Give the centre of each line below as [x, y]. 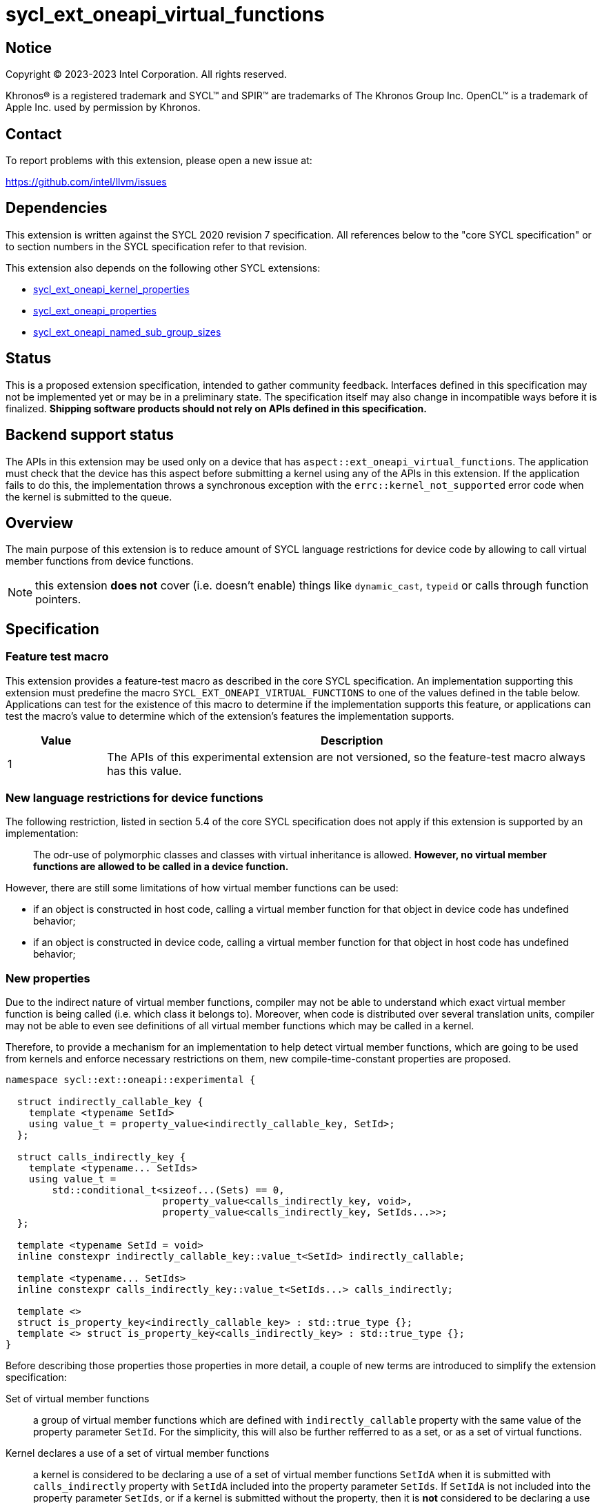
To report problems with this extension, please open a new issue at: [159, 161]
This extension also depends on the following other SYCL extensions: [163, 268]
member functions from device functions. [100, 561]
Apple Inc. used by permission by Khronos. [103, 108]
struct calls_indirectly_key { [101, 1157]
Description [352, 740]
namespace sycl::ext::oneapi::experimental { [131, 1080]
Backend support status [90, 435]
